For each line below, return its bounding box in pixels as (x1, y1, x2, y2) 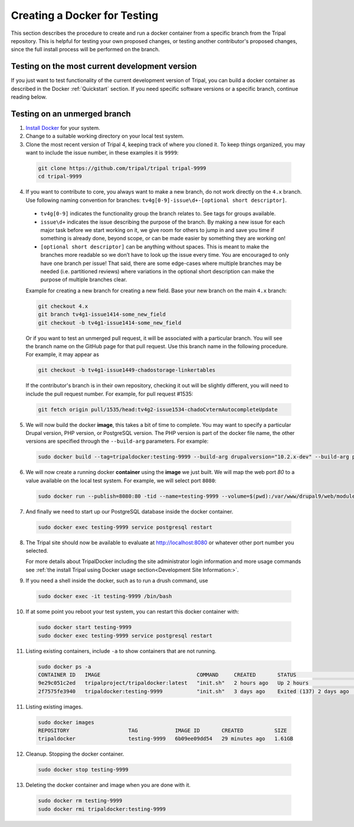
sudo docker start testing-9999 (38, 624, 132, 631)
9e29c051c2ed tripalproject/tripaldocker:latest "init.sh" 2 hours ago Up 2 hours (38, 679, 309, 687)
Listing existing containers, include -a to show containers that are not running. (25, 647, 217, 655)
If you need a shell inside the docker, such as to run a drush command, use (25, 577, 209, 584)
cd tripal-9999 (38, 173, 82, 180)
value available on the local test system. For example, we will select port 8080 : (25, 477, 217, 484)
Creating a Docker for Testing (11, 9, 159, 22)
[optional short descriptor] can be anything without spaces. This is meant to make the (40, 243, 270, 250)
